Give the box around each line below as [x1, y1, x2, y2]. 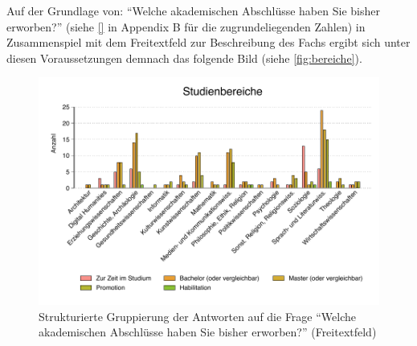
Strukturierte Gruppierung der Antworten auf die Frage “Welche [39, 307, 356, 324]
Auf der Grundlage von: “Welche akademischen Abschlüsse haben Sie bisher [6, 2, 380, 19]
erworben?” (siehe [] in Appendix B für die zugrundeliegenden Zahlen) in [6, 18, 366, 35]
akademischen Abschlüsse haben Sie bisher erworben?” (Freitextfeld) [39, 323, 377, 340]
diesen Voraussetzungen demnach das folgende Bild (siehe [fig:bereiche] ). [6, 49, 362, 66]
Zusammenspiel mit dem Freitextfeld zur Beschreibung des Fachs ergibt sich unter [6, 34, 411, 51]
